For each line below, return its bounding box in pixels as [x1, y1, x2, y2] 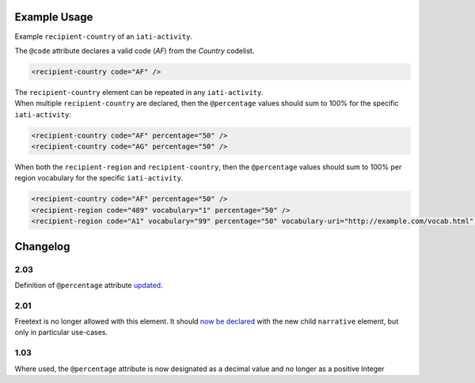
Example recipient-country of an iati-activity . [14, 32, 193, 41]
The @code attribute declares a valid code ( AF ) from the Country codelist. [14, 46, 255, 55]
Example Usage [14, 10, 93, 24]
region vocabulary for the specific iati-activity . [14, 173, 184, 183]
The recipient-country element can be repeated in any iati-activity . [14, 87, 264, 97]
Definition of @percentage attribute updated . [14, 280, 163, 290]
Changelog [14, 240, 70, 253]
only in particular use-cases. [14, 328, 108, 337]
